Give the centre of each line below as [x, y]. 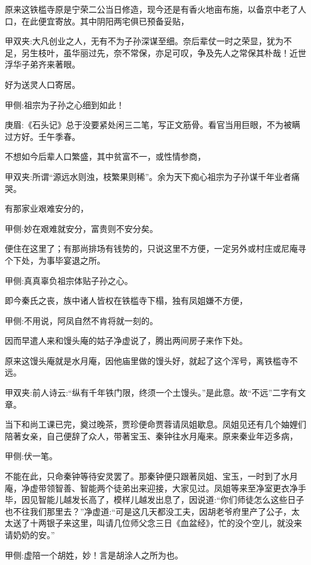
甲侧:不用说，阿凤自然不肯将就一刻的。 [81, 320]
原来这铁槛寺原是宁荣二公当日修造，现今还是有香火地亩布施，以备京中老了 [151, 9]
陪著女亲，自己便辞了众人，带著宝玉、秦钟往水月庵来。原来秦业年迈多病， [151, 436]
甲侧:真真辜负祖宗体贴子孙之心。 [69, 280]
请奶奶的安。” [30, 535]
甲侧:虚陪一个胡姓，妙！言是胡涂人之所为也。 [94, 555]
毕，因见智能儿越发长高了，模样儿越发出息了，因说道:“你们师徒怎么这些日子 [155, 500]
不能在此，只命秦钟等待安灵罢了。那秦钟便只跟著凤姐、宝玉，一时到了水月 [151, 476]
